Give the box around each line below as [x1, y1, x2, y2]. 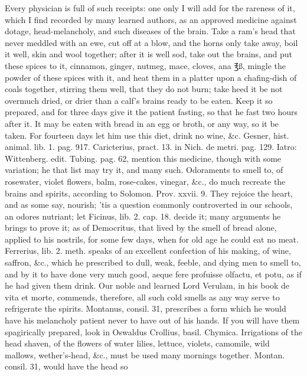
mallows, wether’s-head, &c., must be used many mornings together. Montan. [5, 348, 285, 361]
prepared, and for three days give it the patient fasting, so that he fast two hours [5, 106, 298, 118]
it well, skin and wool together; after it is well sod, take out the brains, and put [5, 48, 292, 60]
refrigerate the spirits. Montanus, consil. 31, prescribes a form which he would [5, 302, 286, 315]
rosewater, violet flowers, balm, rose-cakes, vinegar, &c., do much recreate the [5, 175, 286, 187]
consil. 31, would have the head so [5, 360, 128, 372]
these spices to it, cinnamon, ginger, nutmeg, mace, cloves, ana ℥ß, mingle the [5, 59, 286, 71]
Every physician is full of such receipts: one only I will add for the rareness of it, [5, 2, 295, 14]
